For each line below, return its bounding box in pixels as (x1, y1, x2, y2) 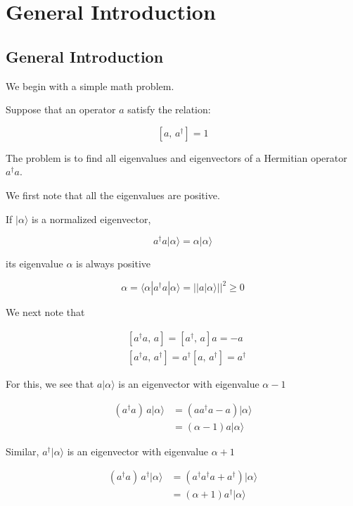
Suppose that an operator (6, 102, 116, 117)
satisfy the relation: (127, 102, 211, 117)
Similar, (6, 443, 39, 458)
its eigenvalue (6, 256, 63, 271)
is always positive (76, 256, 151, 271)
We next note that (6, 305, 85, 320)
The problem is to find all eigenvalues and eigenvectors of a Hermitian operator (6, 150, 347, 165)
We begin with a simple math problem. (6, 78, 174, 93)
